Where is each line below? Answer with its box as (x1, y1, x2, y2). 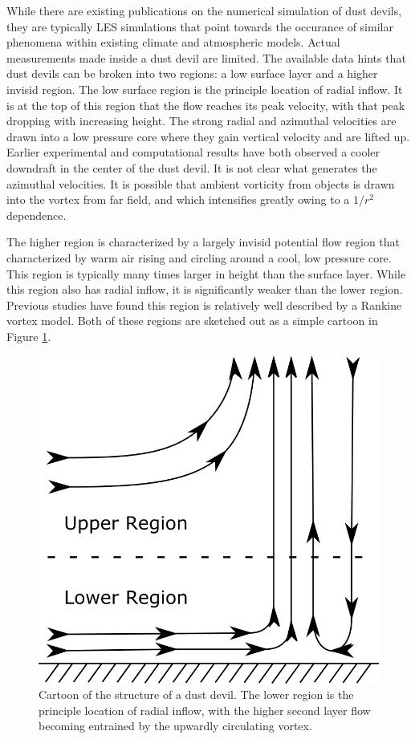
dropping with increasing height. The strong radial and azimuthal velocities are (6, 112, 397, 129)
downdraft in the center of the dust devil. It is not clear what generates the (6, 159, 377, 176)
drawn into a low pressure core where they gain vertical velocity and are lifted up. (6, 128, 410, 144)
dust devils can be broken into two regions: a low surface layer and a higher (6, 65, 378, 82)
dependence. (6, 206, 67, 223)
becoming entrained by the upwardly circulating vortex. (39, 717, 312, 734)
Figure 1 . (6, 327, 51, 344)
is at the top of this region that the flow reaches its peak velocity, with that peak (6, 96, 405, 113)
